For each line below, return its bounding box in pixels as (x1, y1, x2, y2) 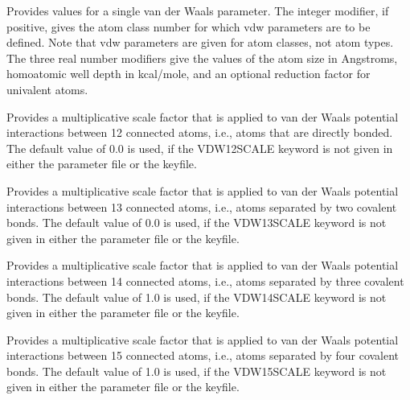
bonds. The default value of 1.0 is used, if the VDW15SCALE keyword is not (6, 362, 387, 379)
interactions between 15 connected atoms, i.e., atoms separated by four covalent (6, 347, 400, 364)
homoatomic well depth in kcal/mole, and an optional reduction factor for (6, 65, 371, 82)
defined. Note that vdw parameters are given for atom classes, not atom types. (6, 34, 394, 51)
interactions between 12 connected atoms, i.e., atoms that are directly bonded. (6, 124, 393, 141)
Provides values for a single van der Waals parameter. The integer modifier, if (6, 2, 389, 19)
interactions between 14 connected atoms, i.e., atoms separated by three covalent (6, 272, 404, 289)
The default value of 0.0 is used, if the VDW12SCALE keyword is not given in (6, 139, 393, 156)
